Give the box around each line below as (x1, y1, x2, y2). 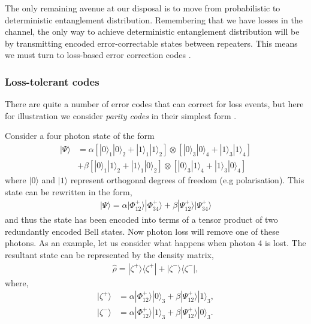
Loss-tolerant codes (5, 74, 99, 89)
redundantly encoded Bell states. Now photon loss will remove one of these (5, 225, 279, 237)
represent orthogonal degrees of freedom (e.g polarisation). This (70, 174, 304, 186)
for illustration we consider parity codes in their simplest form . (5, 109, 237, 122)
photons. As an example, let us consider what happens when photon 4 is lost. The (5, 237, 306, 249)
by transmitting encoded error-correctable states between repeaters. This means (5, 37, 298, 49)
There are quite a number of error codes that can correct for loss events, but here (5, 98, 304, 110)
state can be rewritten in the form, (5, 185, 132, 198)
